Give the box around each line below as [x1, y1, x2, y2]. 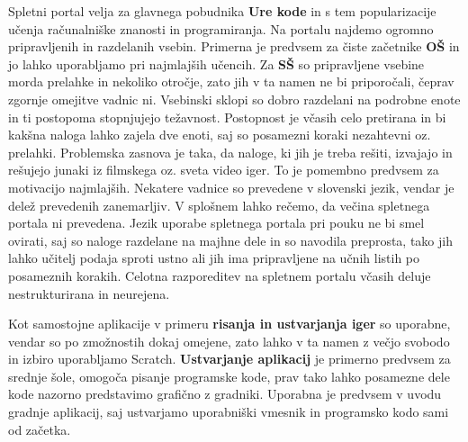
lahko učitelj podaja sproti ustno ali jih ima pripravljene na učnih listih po [8, 248, 420, 267]
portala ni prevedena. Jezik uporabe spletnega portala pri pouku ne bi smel [8, 213, 425, 232]
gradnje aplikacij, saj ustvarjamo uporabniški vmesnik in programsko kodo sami [8, 402, 449, 421]
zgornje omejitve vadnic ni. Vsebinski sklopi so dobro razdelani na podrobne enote [8, 89, 461, 108]
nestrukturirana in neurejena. [8, 284, 170, 302]
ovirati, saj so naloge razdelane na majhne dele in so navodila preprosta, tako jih [8, 230, 453, 249]
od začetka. [8, 419, 71, 438]
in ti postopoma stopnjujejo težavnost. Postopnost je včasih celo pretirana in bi [8, 107, 446, 126]
